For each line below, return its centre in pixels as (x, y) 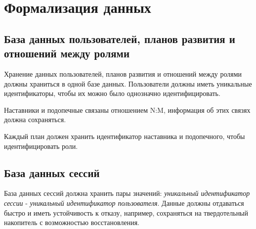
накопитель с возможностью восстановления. (72, 222)
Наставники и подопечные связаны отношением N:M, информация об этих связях (127, 110)
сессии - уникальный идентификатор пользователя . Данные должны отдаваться (124, 203)
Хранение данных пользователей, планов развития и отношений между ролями (123, 73)
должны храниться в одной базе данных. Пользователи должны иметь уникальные (128, 83)
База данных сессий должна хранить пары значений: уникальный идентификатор (127, 193)
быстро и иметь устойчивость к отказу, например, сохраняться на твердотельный (126, 212)
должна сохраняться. (35, 119)
